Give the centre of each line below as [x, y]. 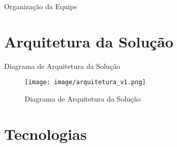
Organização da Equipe [41, 6]
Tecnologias [46, 133]
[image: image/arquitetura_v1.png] [85, 82]
